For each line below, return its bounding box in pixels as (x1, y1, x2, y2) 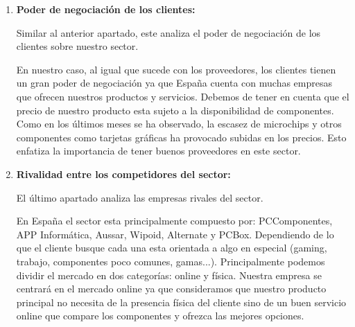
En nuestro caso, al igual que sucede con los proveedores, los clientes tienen (16, 62, 336, 76)
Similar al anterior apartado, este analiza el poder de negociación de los (16, 25, 321, 39)
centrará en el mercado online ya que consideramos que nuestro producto (16, 281, 327, 296)
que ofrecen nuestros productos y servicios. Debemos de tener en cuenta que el (16, 89, 349, 103)
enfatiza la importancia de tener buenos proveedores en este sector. (16, 143, 301, 158)
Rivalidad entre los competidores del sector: (16, 166, 231, 181)
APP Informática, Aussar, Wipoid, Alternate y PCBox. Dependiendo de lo (16, 227, 334, 241)
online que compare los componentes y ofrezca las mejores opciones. (16, 308, 304, 323)
